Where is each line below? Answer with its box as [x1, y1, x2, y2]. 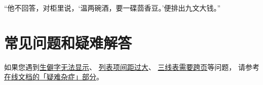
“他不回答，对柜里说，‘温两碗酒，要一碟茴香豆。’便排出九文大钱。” [4, 3, 220, 13]
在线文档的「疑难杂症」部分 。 [4, 71, 103, 82]
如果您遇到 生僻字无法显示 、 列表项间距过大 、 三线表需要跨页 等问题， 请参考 [4, 61, 260, 72]
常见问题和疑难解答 [4, 32, 132, 53]
